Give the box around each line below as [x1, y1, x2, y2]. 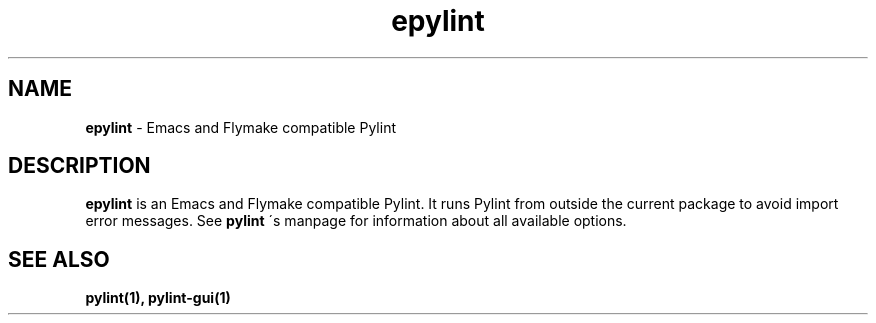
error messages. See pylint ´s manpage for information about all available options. [85, 212, 627, 230]
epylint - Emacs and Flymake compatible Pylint [85, 118, 396, 136]
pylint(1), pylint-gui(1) [85, 289, 231, 307]
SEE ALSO [8, 246, 110, 272]
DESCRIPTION [8, 153, 151, 179]
